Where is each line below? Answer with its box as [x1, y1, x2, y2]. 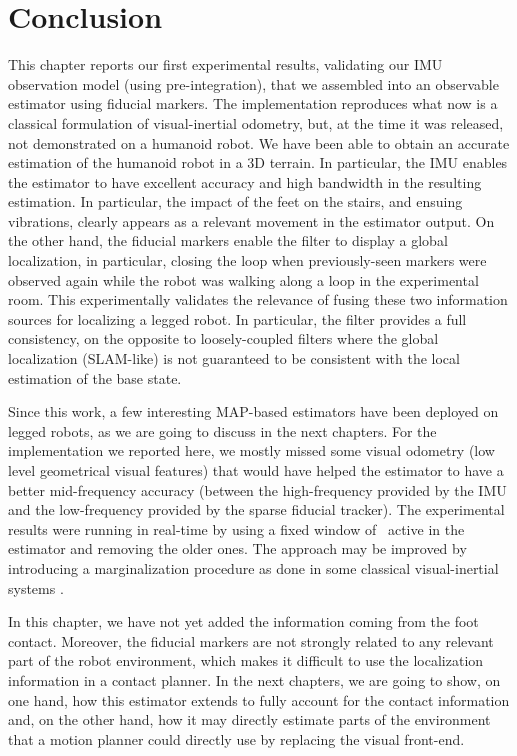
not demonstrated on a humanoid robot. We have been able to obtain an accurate [8, 132, 510, 153]
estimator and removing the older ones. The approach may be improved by [8, 538, 467, 559]
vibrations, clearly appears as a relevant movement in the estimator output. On [8, 210, 495, 231]
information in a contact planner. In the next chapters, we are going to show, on [8, 669, 501, 690]
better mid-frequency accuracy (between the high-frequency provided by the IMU [8, 479, 507, 500]
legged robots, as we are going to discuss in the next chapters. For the [8, 420, 437, 441]
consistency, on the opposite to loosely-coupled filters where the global [8, 328, 439, 349]
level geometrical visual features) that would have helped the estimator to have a [8, 460, 504, 480]
